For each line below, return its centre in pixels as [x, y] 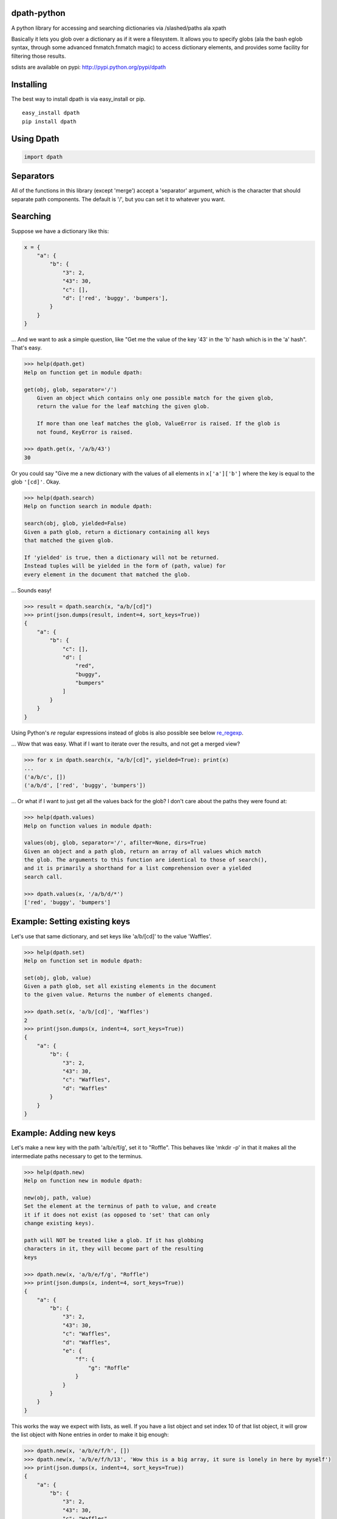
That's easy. [27, 348]
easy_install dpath [51, 113]
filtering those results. [39, 56]
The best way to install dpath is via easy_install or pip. [78, 99]
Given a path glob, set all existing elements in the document [120, 986]
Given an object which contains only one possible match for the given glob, [155, 398]
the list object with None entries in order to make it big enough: [90, 1435]
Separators [33, 176]
